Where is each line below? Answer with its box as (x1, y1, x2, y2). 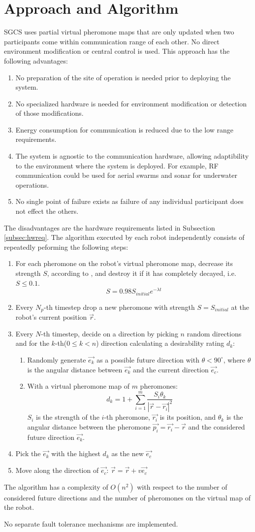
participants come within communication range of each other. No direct (4, 36, 220, 46)
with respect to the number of (137, 481, 227, 492)
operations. (15, 179, 49, 190)
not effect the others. (15, 206, 79, 216)
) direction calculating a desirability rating (96, 338, 224, 348)
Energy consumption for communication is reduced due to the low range (15, 124, 234, 134)
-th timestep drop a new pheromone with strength (44, 301, 195, 312)
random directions (187, 328, 242, 338)
